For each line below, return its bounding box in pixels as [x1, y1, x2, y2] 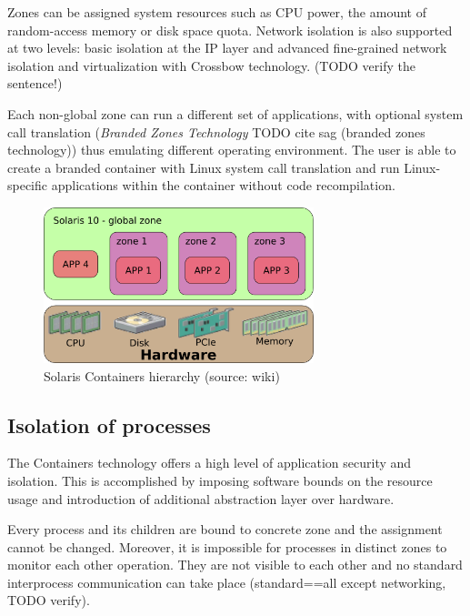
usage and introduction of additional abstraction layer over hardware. [7, 489, 395, 508]
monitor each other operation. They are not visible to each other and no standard [7, 555, 463, 574]
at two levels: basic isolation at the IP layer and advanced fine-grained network [7, 38, 447, 57]
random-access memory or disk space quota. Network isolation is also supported [7, 20, 453, 39]
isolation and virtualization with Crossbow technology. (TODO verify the [7, 56, 415, 75]
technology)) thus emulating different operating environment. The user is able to [7, 140, 456, 159]
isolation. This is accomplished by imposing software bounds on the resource [7, 470, 433, 490]
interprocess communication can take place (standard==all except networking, [7, 572, 446, 591]
